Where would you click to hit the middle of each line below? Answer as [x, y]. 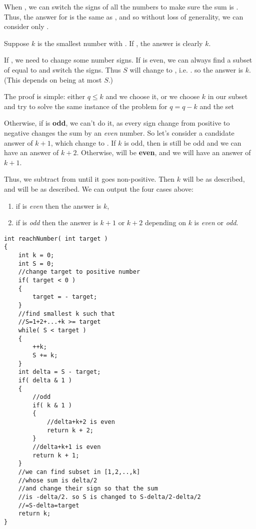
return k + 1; [56, 455]
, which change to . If [83, 142]
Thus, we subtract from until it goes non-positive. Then [89, 179]
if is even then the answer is [58, 205]
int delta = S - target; [59, 372]
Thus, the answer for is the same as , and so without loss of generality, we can [124, 16]
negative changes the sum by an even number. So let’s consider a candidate [119, 132]
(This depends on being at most [53, 79]
